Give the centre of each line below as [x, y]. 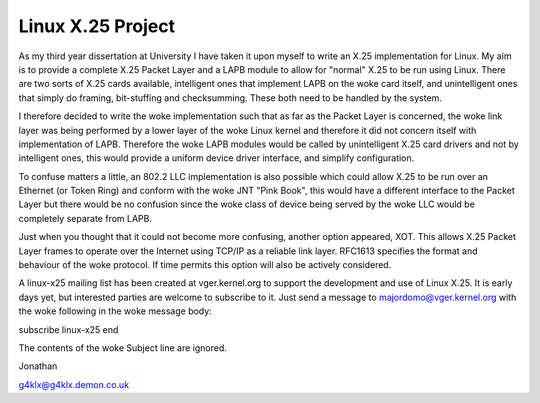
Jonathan [38, 366]
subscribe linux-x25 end [68, 329]
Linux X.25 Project [96, 26]
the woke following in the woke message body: [115, 311]
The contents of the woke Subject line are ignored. [122, 347]
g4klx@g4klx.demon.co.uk [74, 384]
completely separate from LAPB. [85, 218]
